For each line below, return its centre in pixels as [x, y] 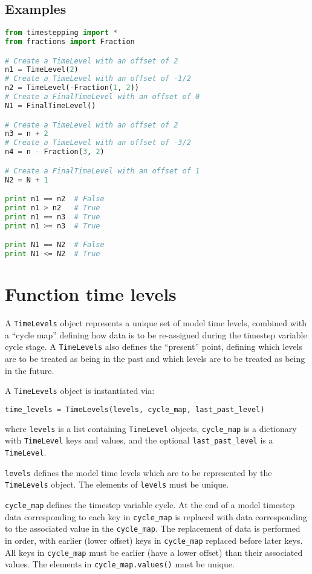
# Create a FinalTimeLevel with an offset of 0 [102, 97]
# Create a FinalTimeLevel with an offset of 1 [102, 171]
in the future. [30, 370]
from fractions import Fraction [70, 42]
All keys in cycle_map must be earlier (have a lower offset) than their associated [154, 552]
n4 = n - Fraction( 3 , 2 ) [55, 152]
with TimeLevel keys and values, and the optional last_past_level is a [139, 440]
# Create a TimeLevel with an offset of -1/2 [98, 79]
